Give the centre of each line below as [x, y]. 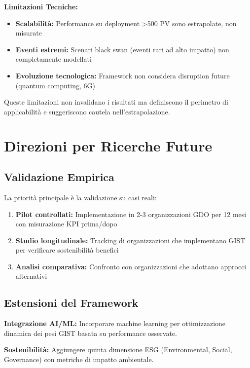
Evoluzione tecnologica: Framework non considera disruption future [123, 75]
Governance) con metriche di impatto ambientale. [79, 359]
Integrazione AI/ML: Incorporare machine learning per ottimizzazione [115, 323]
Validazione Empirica [59, 177]
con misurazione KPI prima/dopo [66, 224]
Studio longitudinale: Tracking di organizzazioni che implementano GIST [130, 240]
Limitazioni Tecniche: [41, 6]
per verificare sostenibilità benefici [67, 250]
